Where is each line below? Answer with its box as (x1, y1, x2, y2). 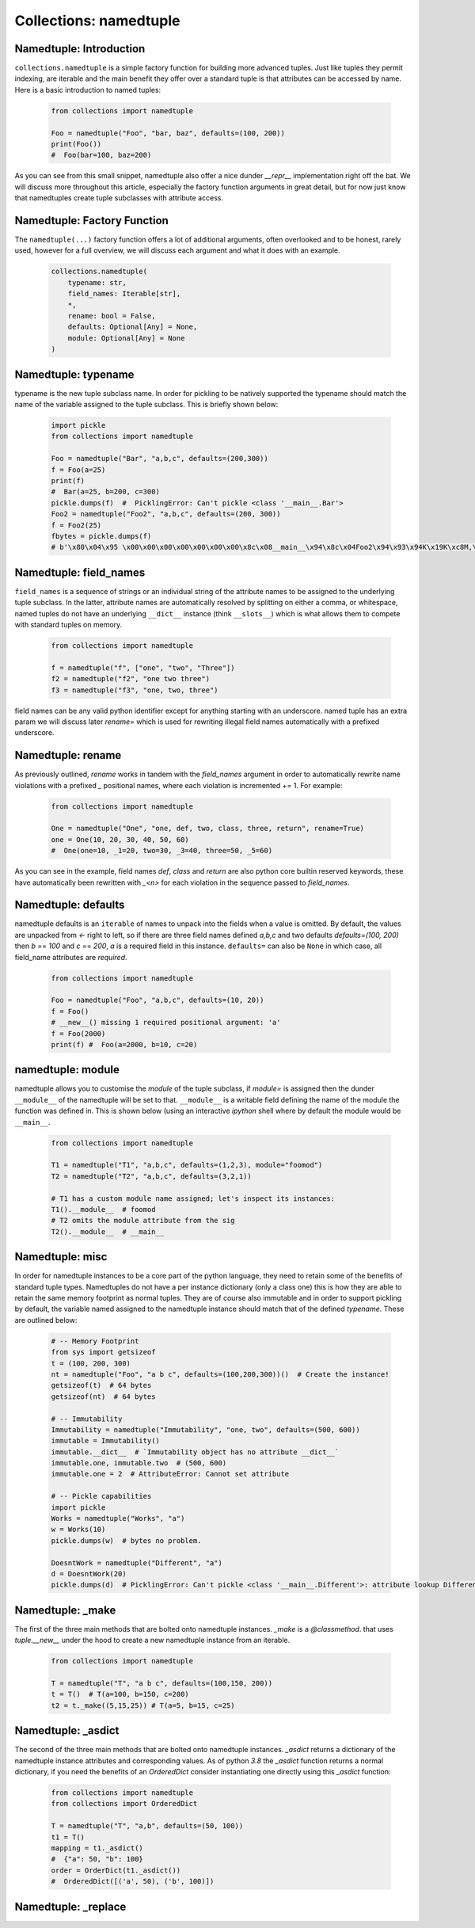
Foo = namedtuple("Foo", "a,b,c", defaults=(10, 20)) (51, 996, 264, 1005)
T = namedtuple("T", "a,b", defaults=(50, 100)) (51, 1822, 244, 1831)
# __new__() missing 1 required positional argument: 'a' (51, 1018, 281, 1027)
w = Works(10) (51, 1525, 106, 1534)
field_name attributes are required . (14, 952, 127, 962)
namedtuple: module (14, 1063, 120, 1076)
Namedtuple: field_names (14, 566, 146, 579)
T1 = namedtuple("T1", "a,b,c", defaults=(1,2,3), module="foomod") (51, 1160, 323, 1170)
